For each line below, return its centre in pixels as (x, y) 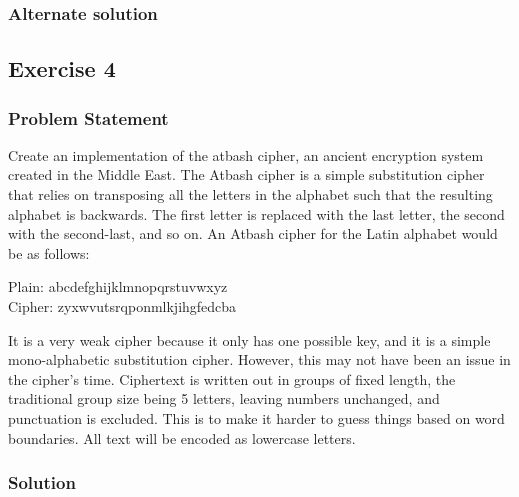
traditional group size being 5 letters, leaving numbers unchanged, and (224, 398)
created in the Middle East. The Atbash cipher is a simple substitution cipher (246, 174)
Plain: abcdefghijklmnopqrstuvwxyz (118, 286)
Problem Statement (88, 117)
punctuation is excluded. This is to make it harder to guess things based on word (256, 417)
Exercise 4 (62, 68)
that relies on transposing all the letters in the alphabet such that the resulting (250, 194)
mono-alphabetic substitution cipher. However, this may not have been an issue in (259, 359)
